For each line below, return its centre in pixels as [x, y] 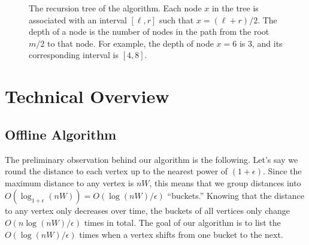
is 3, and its [261, 43]
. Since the [282, 171]
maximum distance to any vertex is [69, 182]
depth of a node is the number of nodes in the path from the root [149, 31]
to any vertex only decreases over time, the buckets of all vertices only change [147, 211]
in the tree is [235, 8]
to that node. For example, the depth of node [130, 43]
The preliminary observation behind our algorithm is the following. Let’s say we [152, 159]
